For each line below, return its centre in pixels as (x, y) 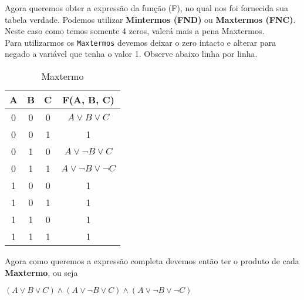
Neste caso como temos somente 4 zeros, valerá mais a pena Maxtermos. (135, 31)
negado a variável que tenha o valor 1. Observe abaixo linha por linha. (131, 54)
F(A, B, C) (88, 100)
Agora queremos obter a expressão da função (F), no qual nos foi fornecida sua (146, 8)
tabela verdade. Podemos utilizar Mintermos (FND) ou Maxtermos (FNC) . (150, 19)
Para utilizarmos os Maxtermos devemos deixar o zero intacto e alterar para (141, 42)
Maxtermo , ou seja (41, 272)
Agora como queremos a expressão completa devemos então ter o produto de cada (152, 261)
